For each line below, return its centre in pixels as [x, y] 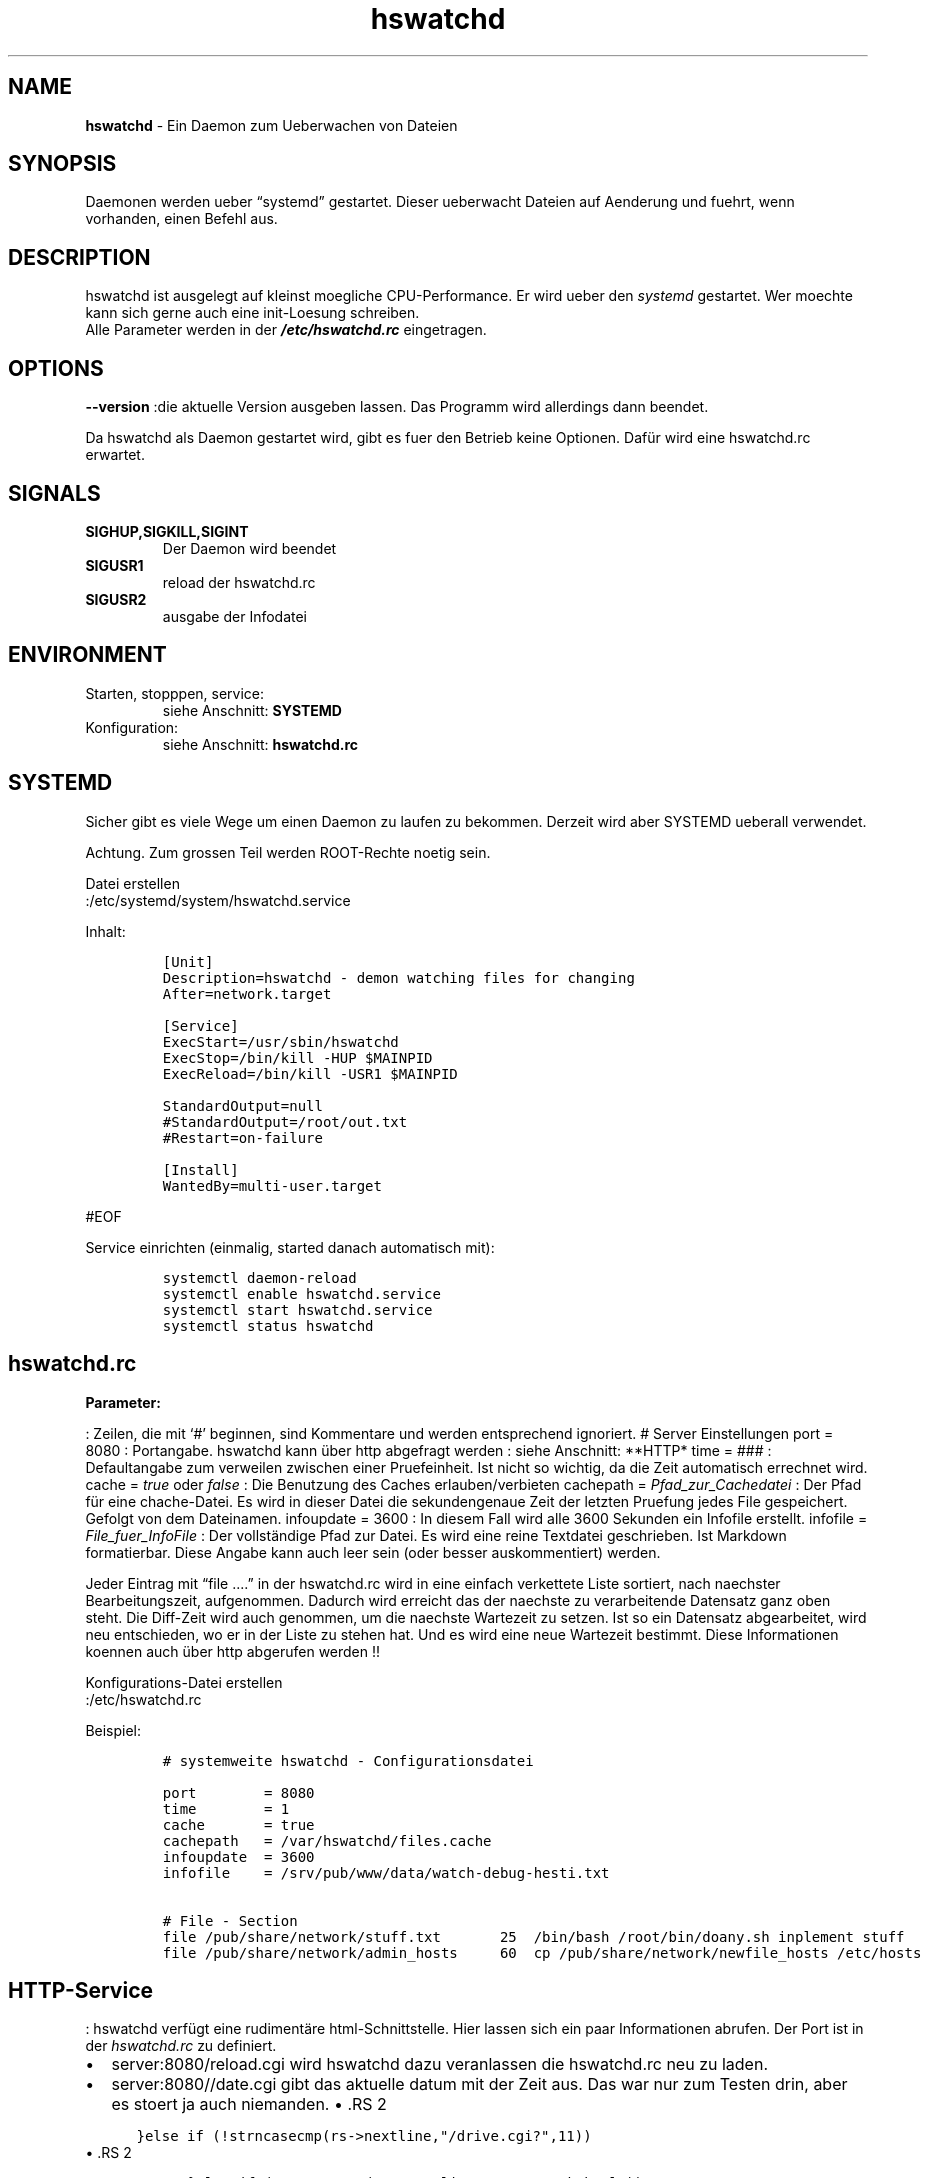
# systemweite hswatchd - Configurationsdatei [348, 1760]
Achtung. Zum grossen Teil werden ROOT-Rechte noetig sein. [288, 852]
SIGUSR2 [116, 599]
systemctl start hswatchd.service [297, 1309]
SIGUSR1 [114, 565]
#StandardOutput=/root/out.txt [285, 1121]
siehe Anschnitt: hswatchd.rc [260, 744]
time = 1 [226, 1808]
